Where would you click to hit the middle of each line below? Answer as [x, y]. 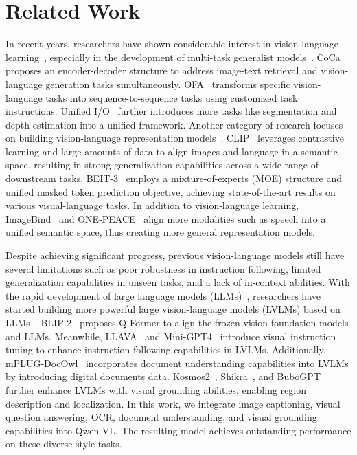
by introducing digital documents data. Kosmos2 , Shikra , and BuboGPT [163, 376]
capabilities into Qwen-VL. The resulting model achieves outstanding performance [178, 430]
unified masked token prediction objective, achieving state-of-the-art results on [171, 191]
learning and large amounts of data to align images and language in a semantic [172, 151]
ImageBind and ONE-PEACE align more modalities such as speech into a [166, 218]
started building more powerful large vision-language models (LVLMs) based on [173, 309]
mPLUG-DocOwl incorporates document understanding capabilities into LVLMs [177, 363]
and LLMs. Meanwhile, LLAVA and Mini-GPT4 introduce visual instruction [171, 336]
